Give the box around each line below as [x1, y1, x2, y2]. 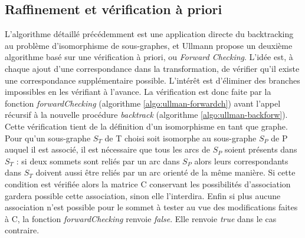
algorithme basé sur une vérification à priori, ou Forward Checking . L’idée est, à [5, 51, 293, 63]
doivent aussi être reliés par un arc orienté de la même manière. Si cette [35, 166, 296, 178]
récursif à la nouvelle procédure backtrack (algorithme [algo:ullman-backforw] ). [5, 108, 288, 121]
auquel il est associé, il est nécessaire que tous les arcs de [5, 143, 210, 156]
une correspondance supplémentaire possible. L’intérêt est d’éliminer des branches [5, 74, 300, 86]
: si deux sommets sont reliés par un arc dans [16, 154, 180, 167]
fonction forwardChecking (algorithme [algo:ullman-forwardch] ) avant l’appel [5, 97, 281, 109]
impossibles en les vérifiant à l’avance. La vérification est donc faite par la [5, 85, 271, 98]
